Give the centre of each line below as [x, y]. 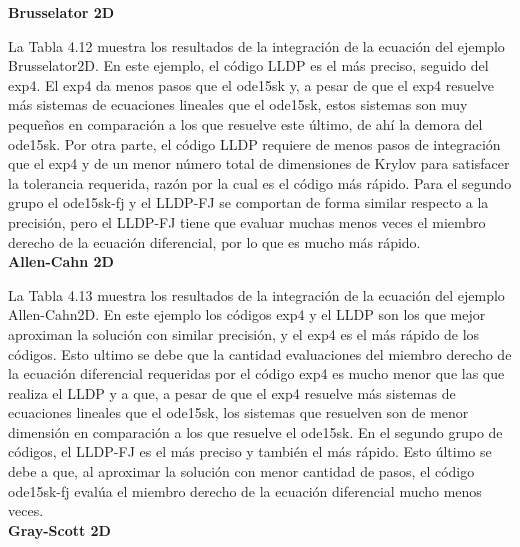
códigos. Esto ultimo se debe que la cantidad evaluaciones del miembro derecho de [260, 353]
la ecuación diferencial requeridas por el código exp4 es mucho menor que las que [256, 373]
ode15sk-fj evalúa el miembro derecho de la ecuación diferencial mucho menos [245, 490]
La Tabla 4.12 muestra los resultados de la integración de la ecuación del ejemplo [256, 45]
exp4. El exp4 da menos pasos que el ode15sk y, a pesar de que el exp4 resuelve [251, 84]
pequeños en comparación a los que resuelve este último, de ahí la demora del [245, 123]
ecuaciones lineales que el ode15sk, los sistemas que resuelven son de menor [238, 412]
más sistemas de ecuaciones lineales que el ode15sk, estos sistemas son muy [238, 104]
